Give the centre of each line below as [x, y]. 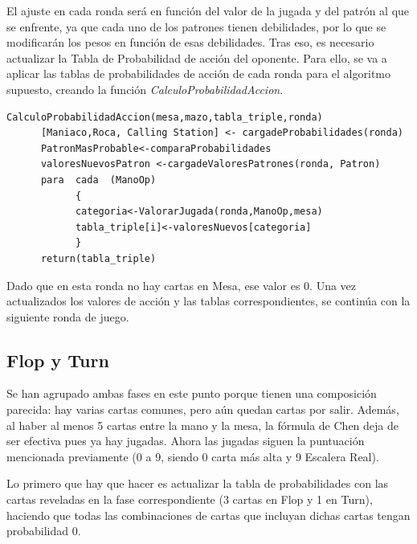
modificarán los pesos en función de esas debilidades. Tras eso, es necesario [190, 42]
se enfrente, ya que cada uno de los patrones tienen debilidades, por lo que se [196, 26]
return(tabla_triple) [98, 258]
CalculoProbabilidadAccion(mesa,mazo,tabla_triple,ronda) [165, 117]
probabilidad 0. [44, 531]
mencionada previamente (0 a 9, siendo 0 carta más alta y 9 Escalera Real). [193, 456]
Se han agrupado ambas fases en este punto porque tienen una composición [192, 393]
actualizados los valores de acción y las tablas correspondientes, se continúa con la [208, 301]
